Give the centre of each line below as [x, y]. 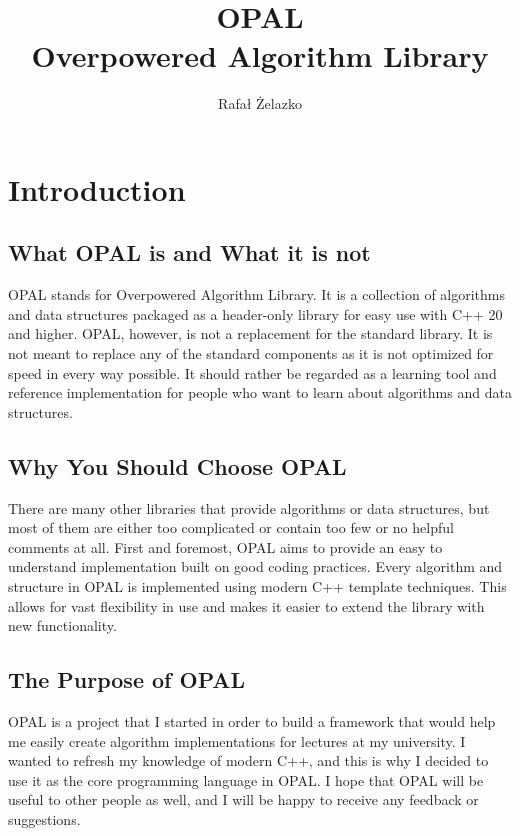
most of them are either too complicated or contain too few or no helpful [231, 527]
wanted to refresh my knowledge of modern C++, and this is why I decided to [248, 760]
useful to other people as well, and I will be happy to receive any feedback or [243, 799]
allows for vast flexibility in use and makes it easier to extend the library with [246, 605]
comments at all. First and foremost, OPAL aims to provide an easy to [225, 546]
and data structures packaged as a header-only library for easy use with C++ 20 [255, 313]
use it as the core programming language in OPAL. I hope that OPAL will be [246, 779]
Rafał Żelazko [260, 103]
